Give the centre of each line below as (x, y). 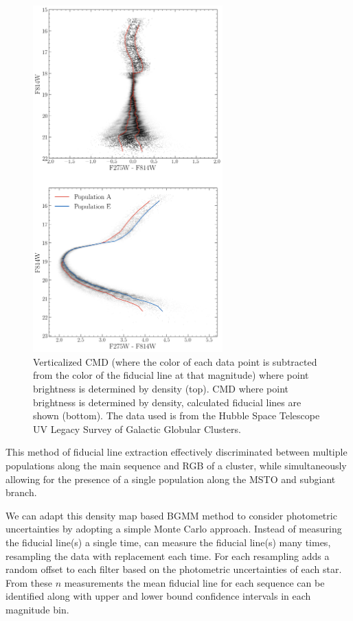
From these (29, 582)
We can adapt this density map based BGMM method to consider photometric (171, 515)
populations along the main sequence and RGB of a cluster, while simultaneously (176, 465)
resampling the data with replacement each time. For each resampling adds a (168, 555)
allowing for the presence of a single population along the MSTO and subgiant (171, 479)
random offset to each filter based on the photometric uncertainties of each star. (174, 569)
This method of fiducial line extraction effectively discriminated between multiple (176, 452)
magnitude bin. (37, 609)
